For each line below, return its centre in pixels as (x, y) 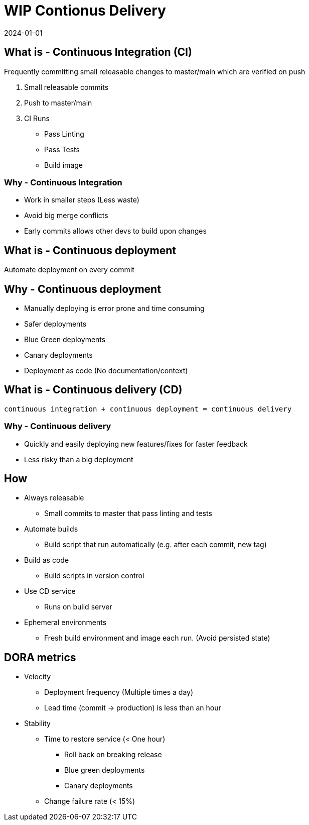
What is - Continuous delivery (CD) (93, 390)
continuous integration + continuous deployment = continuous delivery (148, 409)
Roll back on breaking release (113, 755)
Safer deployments (55, 324)
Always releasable (54, 498)
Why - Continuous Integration (63, 182)
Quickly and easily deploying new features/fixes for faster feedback (136, 444)
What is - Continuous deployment (90, 250)
